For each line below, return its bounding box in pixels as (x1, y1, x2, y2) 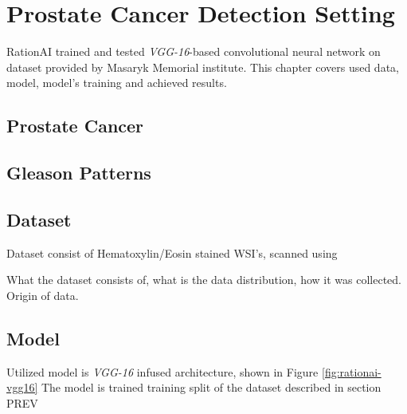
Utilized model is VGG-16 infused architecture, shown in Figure (6, 363, 319, 380)
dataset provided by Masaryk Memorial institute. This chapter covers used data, (6, 58, 399, 75)
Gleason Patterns (6, 160, 151, 185)
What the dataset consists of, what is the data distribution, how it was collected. (6, 271, 402, 288)
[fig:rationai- (321, 363, 382, 380)
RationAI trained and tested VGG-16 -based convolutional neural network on (6, 43, 381, 60)
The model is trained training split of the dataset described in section (41, 379, 382, 396)
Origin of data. (6, 286, 79, 303)
